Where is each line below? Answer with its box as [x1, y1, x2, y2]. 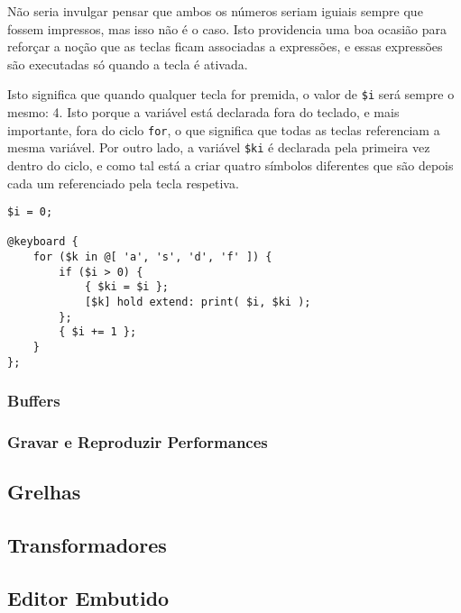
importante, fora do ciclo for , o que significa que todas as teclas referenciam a [7, 120, 440, 139]
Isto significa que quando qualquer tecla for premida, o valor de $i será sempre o [7, 85, 455, 104]
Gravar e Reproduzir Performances [7, 431, 268, 453]
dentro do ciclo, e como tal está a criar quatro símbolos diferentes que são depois [7, 155, 454, 174]
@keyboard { [7, 235, 78, 249]
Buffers [7, 389, 60, 412]
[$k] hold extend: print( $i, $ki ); [84, 296, 311, 309]
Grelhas [7, 478, 81, 506]
